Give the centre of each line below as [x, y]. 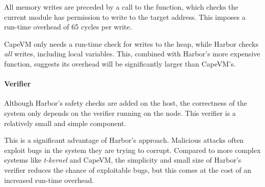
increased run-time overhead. [49, 180]
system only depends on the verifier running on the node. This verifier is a [120, 113]
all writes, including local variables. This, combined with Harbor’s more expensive [132, 54]
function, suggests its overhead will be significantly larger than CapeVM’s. [120, 63]
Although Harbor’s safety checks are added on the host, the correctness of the [126, 103]
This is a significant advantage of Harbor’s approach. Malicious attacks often [124, 140]
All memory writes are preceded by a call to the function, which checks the [121, 7]
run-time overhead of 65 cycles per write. [68, 27]
